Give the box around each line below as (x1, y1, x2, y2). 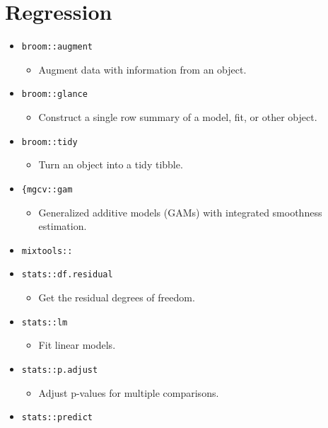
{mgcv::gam (21, 184, 73, 195)
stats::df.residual (21, 270, 113, 280)
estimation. (38, 219, 87, 233)
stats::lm (21, 317, 68, 328)
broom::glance (21, 89, 88, 100)
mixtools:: (21, 245, 73, 256)
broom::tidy (21, 137, 78, 147)
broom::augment (21, 42, 93, 52)
